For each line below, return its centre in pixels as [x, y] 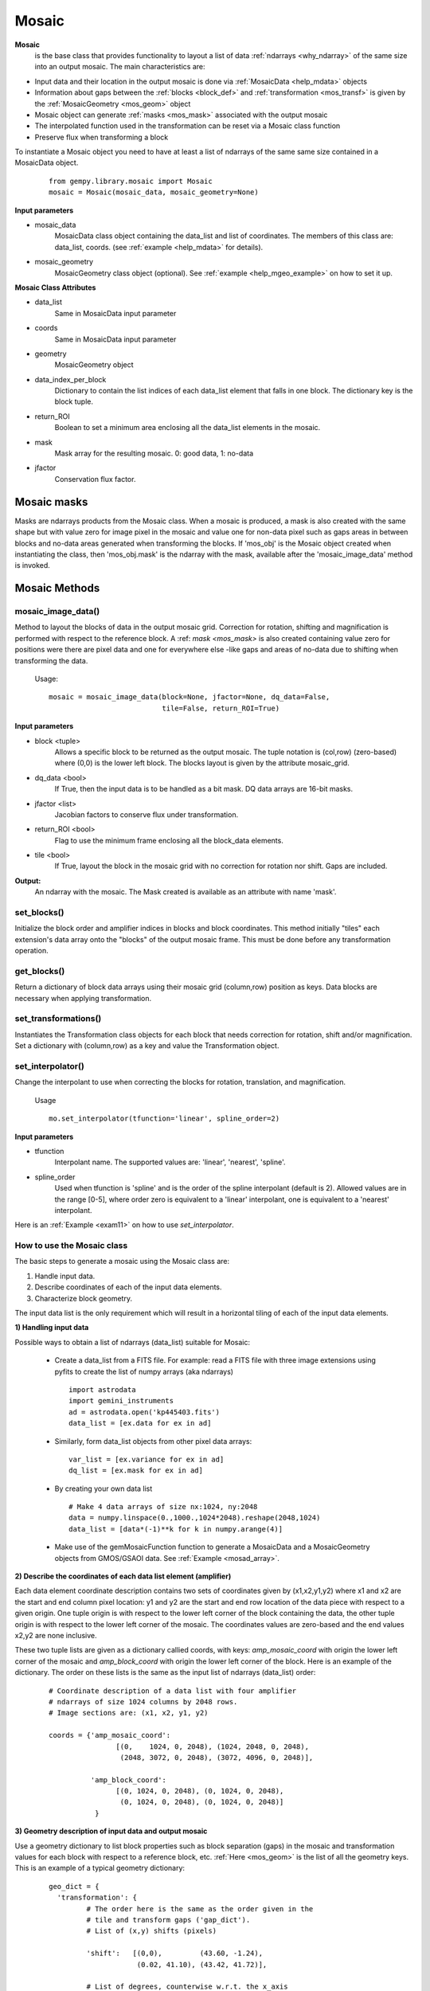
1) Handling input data [52, 1328]
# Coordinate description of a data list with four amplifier [173, 1691]
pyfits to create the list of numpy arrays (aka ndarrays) [144, 1371]
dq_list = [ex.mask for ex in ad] [136, 1471]
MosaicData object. [47, 162]
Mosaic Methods [57, 588]
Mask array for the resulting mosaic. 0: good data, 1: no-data [154, 453]
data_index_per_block [70, 379]
